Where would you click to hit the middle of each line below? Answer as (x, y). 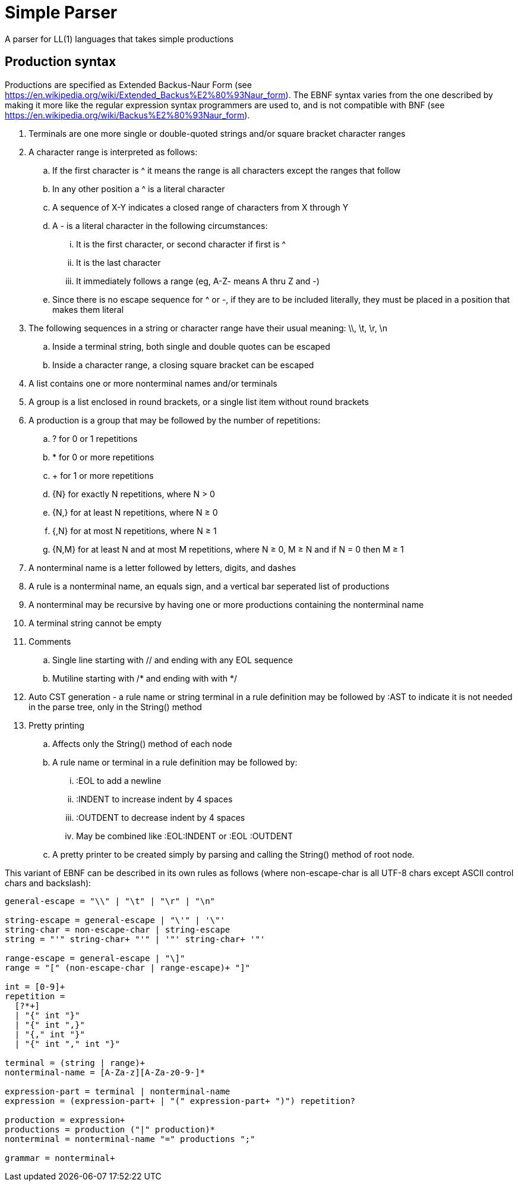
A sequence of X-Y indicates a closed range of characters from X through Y (200, 207)
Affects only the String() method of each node (142, 743)
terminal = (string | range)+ (75, 1063)
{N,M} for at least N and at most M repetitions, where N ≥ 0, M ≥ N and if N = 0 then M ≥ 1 (228, 549)
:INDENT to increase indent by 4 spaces (154, 799)
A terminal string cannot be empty (95, 623)
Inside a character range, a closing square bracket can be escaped (183, 365)
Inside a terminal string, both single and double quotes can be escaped (191, 346)
